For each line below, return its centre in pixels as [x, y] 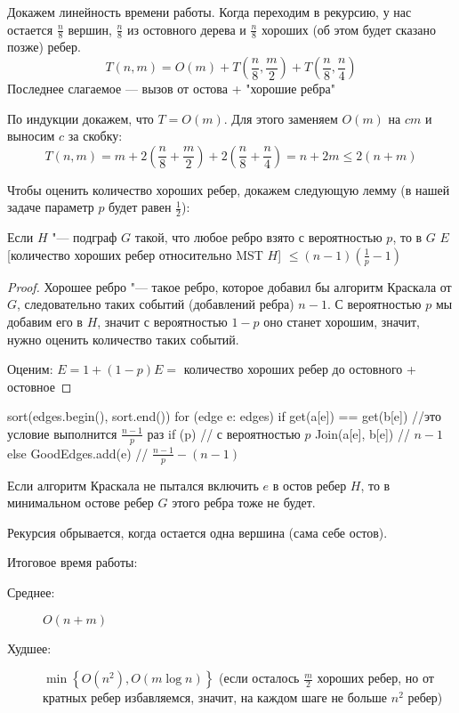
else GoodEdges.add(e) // [78, 453]
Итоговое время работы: [72, 562]
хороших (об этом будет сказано [348, 29]
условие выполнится [62, 433]
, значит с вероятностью [162, 321]
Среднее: [31, 592]
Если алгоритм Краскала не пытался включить [133, 485]
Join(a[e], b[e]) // [362, 433]
